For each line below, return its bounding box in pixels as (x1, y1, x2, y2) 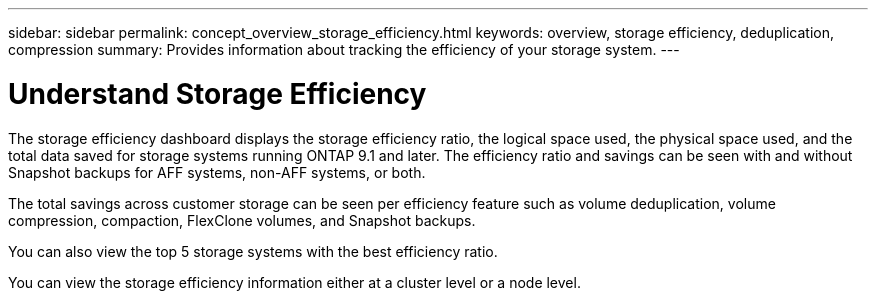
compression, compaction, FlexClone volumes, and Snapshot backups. (8, 211, 476, 229)
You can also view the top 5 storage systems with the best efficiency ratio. (8, 242, 498, 260)
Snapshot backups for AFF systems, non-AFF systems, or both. (8, 163, 426, 181)
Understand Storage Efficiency (8, 76, 427, 111)
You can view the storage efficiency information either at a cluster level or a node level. (8, 273, 581, 291)
